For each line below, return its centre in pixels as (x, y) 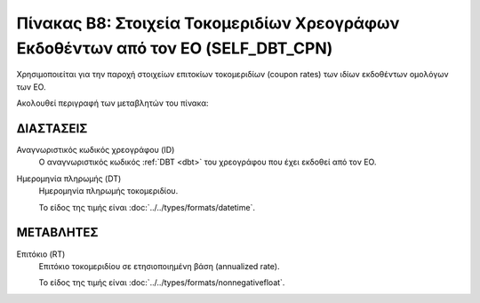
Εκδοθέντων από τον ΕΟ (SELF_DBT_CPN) (175, 48)
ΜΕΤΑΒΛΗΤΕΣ (57, 232)
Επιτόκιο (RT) (41, 254)
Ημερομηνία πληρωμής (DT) (69, 179)
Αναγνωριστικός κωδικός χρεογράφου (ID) (96, 150)
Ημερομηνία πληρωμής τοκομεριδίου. (108, 191)
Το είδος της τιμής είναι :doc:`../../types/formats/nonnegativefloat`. (162, 283)
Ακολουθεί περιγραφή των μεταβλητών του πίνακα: (112, 103)
